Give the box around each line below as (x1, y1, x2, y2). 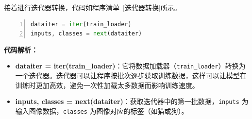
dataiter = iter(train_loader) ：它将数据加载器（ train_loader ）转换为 (15, 61, 246, 71)
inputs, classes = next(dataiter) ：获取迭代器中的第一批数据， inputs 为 (15, 96, 249, 106)
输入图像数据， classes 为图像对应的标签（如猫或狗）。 (15, 105, 188, 116)
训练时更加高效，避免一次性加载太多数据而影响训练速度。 (15, 80, 199, 90)
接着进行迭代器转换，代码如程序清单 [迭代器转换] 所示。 (4, 2, 181, 12)
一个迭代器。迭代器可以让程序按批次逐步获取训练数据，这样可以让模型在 (15, 70, 247, 81)
